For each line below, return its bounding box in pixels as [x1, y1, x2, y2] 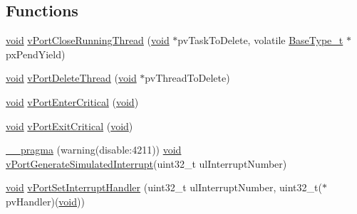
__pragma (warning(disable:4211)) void [6, 142, 182, 157]
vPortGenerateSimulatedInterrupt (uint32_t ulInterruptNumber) [6, 156, 287, 171]
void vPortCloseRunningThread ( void [6, 33, 170, 48]
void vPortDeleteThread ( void [6, 70, 137, 85]
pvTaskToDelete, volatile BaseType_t [177, 33, 343, 48]
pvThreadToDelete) [145, 70, 230, 85]
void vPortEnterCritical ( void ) [6, 94, 139, 109]
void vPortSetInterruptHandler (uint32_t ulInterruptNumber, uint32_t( [6, 180, 322, 195]
